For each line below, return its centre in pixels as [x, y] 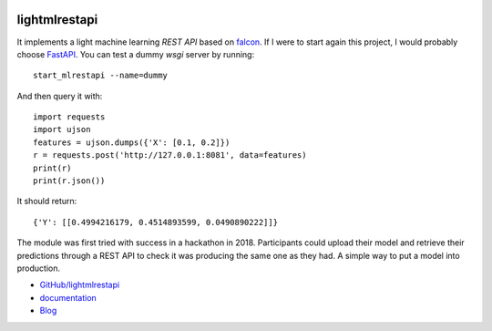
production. [39, 268]
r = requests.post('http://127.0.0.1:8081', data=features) [170, 155]
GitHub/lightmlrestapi [80, 285]
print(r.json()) [69, 181]
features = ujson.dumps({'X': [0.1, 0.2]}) [132, 142]
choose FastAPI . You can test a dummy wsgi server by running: [136, 54]
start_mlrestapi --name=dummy [101, 76]
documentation [68, 297]
